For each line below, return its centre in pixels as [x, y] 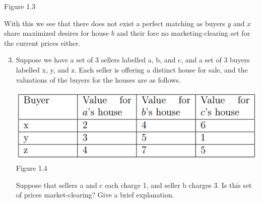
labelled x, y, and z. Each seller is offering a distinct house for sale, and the [132, 69]
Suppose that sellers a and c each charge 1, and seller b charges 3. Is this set [134, 185]
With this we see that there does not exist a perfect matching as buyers [115, 23]
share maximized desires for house [57, 33]
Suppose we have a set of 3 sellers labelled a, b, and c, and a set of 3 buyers [133, 60]
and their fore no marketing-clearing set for [183, 33]
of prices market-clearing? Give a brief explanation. [95, 195]
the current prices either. [42, 43]
